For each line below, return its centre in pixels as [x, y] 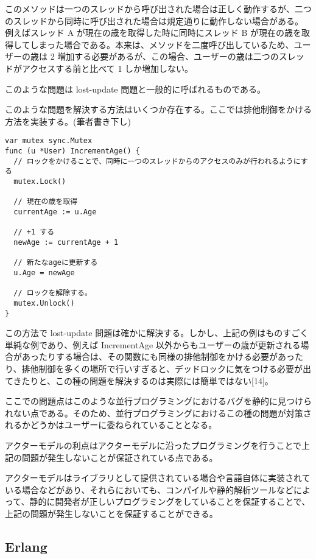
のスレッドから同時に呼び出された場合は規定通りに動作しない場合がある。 [154, 20]
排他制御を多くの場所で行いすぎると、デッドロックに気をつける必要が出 [166, 368]
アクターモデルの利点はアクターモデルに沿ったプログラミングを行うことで [153, 445]
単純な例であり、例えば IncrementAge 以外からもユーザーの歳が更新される [153, 344]
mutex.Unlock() [44, 303]
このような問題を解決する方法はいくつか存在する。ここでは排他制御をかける [158, 109]
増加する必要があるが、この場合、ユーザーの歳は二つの [168, 56]
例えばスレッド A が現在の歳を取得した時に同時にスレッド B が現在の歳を [153, 33]
